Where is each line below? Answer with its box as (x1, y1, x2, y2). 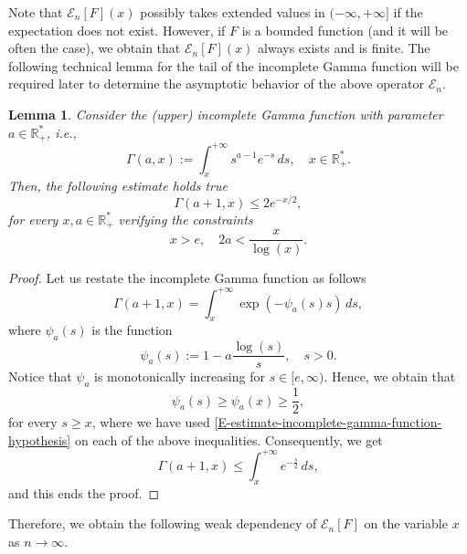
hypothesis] (8, 430, 71, 449)
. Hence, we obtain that (324, 367, 456, 386)
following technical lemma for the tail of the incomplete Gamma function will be (8, 56, 459, 75)
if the (393, 3, 423, 21)
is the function (91, 320, 173, 340)
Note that (8, 3, 63, 21)
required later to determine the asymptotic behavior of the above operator (8, 74, 424, 93)
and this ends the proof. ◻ (8, 483, 160, 502)
